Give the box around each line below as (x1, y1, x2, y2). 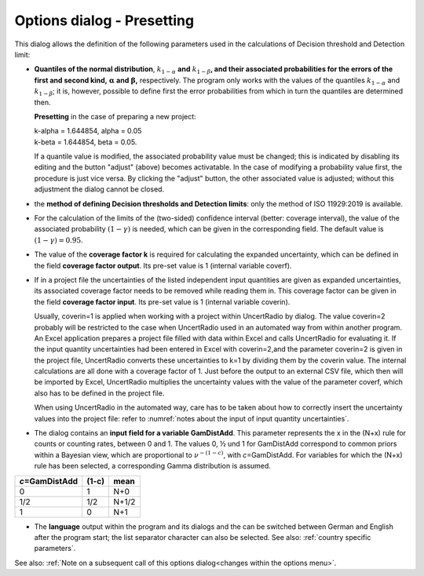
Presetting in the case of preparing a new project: (34, 111, 196, 121)
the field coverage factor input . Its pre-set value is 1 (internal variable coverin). (34, 297, 291, 306)
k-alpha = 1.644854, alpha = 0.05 (34, 126, 142, 136)
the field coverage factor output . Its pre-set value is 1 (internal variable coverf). (34, 261, 292, 270)
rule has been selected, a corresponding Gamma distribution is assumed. (34, 461, 271, 471)
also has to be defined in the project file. (34, 388, 165, 398)
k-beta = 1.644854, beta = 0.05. (34, 137, 137, 147)
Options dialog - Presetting (14, 12, 195, 29)
